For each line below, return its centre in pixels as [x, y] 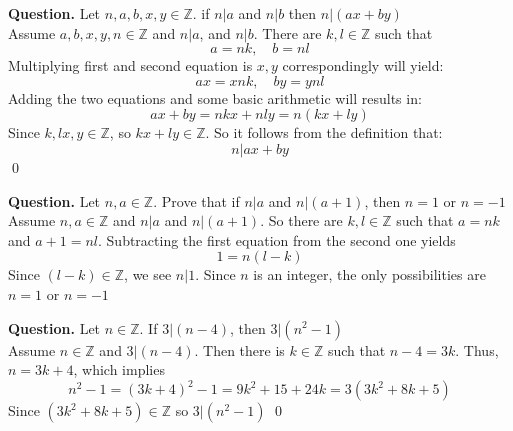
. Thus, [477, 349]
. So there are [301, 220]
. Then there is [239, 349]
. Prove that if [196, 200]
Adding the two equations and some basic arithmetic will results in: [215, 97]
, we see [148, 274]
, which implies [119, 369]
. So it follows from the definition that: [324, 132]
